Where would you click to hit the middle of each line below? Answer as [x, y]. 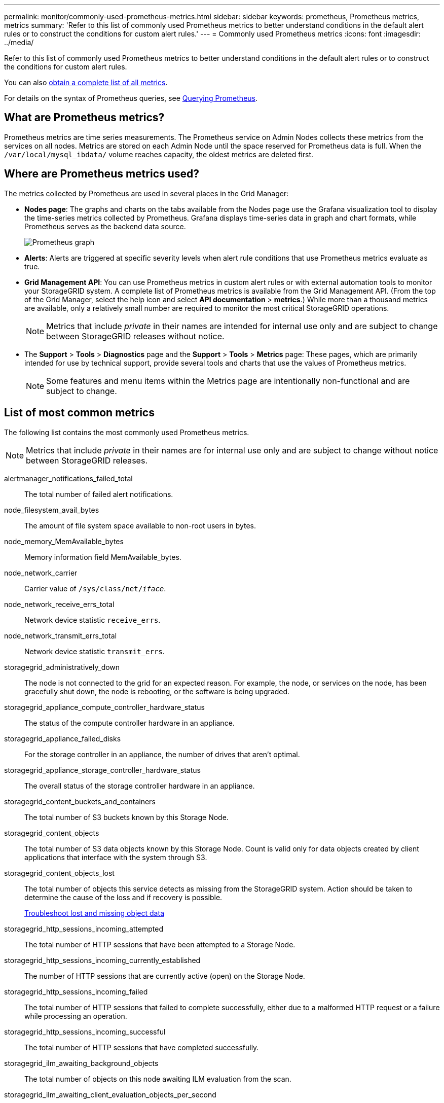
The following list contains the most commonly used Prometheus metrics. [127, 432]
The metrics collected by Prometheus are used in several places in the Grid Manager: [146, 193]
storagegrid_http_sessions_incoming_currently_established [102, 960]
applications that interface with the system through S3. [116, 857]
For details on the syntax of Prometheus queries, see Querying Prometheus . [131, 98]
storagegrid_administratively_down [62, 667]
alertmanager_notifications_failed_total [68, 478]
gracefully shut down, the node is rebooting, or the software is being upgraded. [157, 691]
